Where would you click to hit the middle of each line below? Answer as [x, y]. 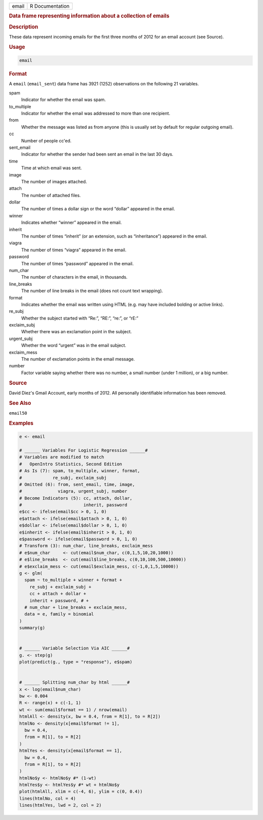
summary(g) [32, 628]
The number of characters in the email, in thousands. [74, 277]
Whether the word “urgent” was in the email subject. [74, 345]
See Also [20, 403]
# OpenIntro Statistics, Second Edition [71, 464]
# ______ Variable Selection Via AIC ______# [75, 648]
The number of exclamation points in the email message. [78, 359]
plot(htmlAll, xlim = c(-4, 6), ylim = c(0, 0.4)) [81, 792]
